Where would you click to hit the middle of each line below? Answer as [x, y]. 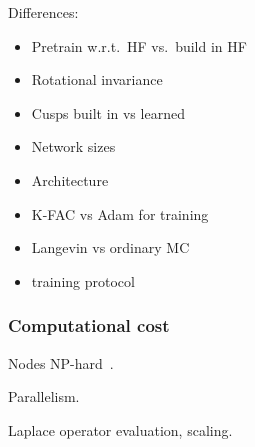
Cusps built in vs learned [108, 112]
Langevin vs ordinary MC [110, 247]
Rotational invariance [97, 79]
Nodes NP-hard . [61, 362]
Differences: [43, 12]
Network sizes [73, 146]
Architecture [70, 179]
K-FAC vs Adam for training [120, 213]
